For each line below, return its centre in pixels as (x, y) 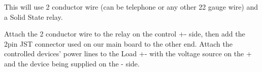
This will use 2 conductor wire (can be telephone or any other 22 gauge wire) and (131, 7)
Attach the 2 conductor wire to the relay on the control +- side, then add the (125, 34)
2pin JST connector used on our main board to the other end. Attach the (119, 43)
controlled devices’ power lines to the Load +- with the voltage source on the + (128, 53)
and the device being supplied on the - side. (72, 63)
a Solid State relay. (34, 16)
